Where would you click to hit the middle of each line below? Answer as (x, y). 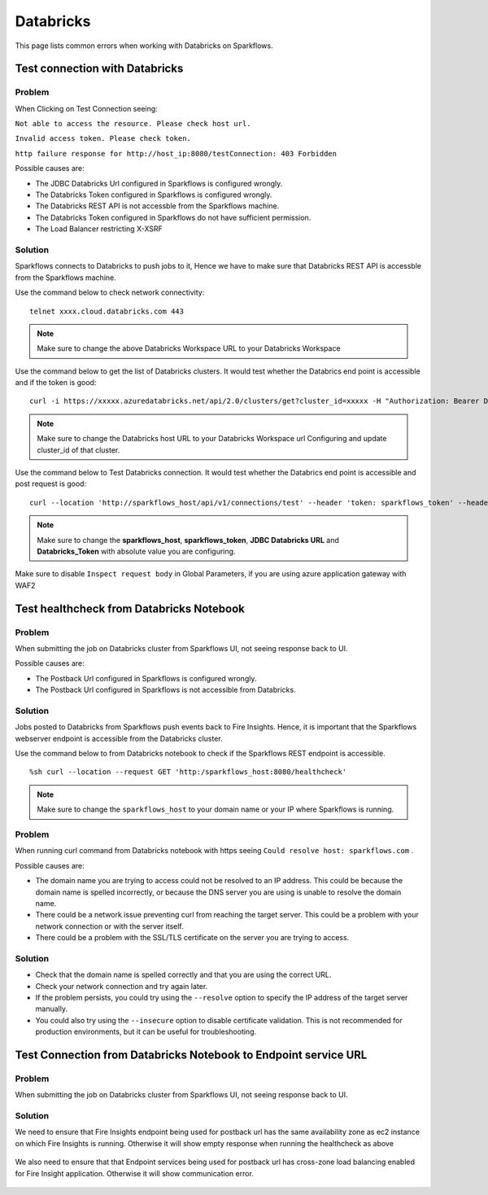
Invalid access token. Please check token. (103, 139)
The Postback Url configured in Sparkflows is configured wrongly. (146, 678)
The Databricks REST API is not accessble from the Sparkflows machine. (157, 206)
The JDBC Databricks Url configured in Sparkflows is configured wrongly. (159, 183)
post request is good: (51, 484)
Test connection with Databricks (99, 69)
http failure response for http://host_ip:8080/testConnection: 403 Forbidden (176, 153)
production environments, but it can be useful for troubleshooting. (146, 1032)
